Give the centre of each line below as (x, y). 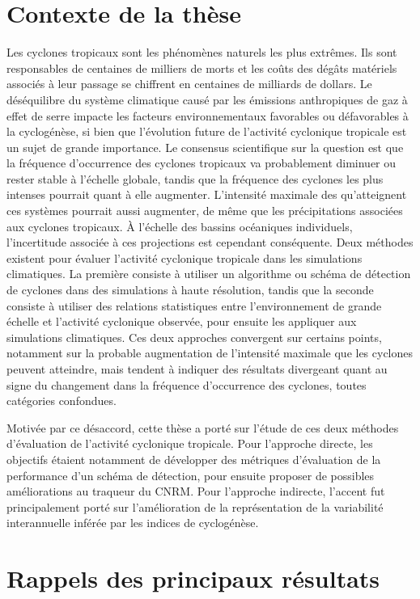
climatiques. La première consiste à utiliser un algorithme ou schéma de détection (209, 274)
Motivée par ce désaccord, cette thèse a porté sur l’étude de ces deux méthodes (203, 427)
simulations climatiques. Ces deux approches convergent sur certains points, (194, 337)
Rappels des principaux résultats (193, 578)
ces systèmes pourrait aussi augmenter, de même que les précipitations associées (205, 211)
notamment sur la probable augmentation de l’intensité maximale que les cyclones (210, 353)
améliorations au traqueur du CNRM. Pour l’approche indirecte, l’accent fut (196, 491)
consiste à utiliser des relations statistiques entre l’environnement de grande (194, 305)
